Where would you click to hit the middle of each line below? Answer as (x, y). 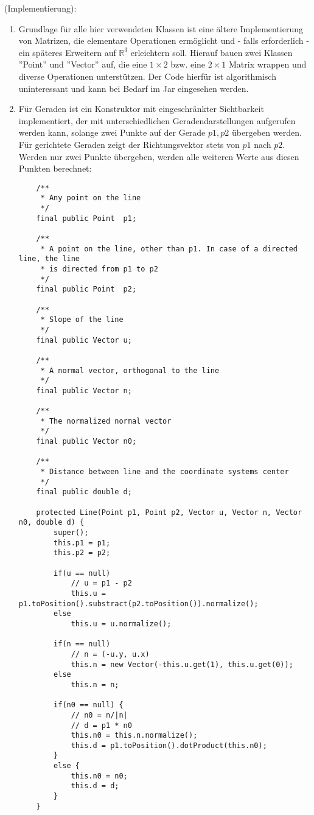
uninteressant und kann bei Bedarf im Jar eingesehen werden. (134, 88)
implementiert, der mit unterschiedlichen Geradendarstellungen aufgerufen (157, 120)
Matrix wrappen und (267, 64)
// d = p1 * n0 (101, 725)
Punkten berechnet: (55, 168)
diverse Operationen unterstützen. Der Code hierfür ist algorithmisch (147, 76)
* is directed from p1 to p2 (99, 269)
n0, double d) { (51, 523)
